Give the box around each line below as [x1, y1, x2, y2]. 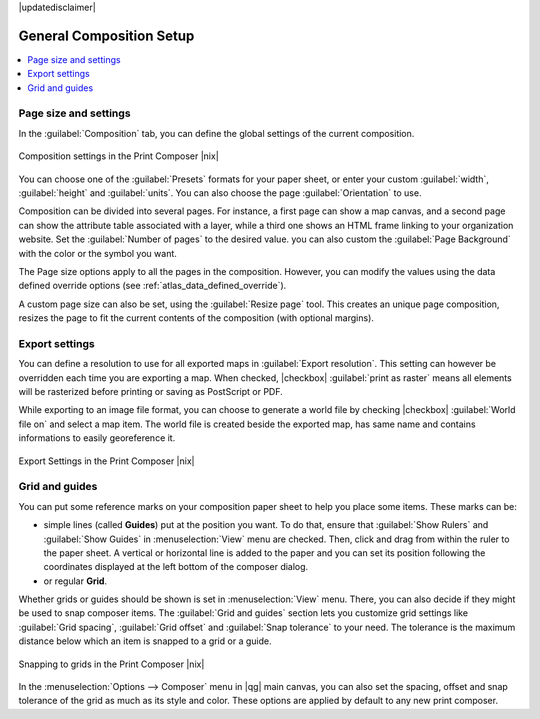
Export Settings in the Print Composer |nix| [18, 455, 195, 467]
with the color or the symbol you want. [18, 247, 177, 259]
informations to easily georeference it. [18, 432, 176, 444]
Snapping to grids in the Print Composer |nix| [18, 658, 205, 670]
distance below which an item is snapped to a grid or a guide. [18, 635, 272, 647]
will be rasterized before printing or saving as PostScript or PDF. [18, 386, 284, 398]
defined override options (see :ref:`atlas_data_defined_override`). [18, 280, 287, 292]
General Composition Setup [18, 27, 195, 44]
